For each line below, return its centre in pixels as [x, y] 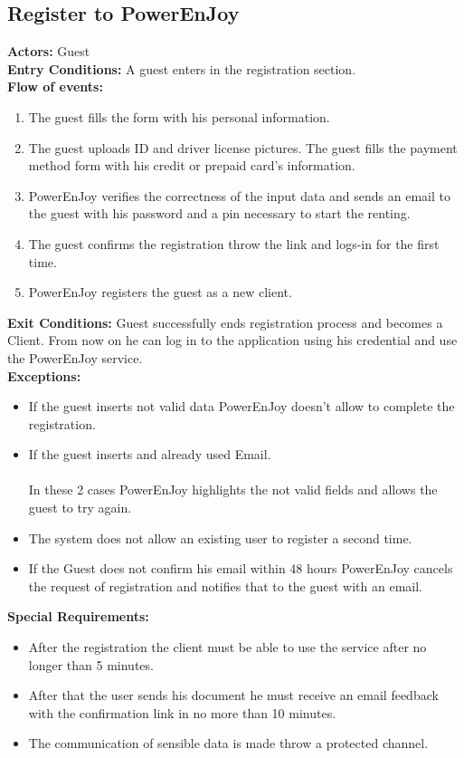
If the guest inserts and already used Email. [150, 454]
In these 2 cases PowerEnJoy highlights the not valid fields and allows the [233, 489]
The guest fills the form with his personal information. [179, 116]
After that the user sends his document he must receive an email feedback [233, 695]
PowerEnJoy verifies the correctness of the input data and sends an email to [240, 195]
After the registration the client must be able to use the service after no [227, 647]
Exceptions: [44, 375]
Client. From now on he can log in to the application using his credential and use [232, 340]
